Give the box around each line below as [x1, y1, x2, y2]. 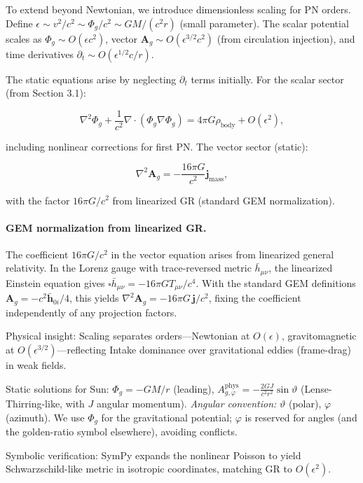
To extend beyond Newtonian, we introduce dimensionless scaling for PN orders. [6, 2, 351, 16]
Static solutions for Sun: [6, 381, 109, 395]
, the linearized [268, 260, 333, 275]
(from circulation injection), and [217, 31, 355, 45]
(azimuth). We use [6, 409, 85, 424]
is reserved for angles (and [245, 409, 357, 424]
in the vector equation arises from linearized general [111, 246, 334, 261]
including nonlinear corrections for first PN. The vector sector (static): [6, 139, 308, 153]
